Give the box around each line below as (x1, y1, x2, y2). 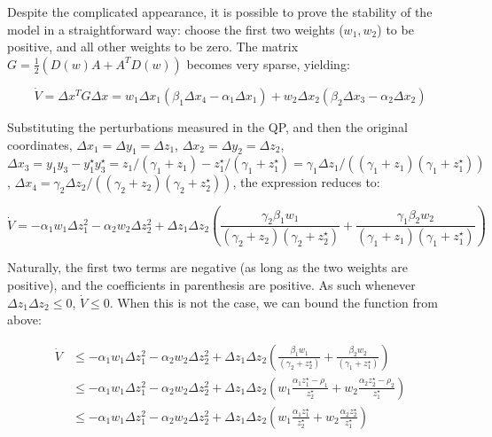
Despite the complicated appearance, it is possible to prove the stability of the (7, 3, 433, 20)
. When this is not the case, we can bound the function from (109, 293, 438, 311)
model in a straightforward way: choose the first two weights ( (7, 20, 344, 38)
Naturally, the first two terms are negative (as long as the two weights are (7, 258, 409, 277)
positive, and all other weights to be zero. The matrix (7, 37, 299, 56)
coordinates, (7, 135, 73, 153)
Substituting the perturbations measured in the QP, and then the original (7, 118, 408, 136)
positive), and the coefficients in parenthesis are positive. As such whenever (7, 275, 416, 293)
